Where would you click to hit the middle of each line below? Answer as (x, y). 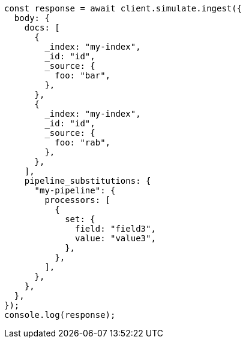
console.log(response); (60, 315)
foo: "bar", (83, 75)
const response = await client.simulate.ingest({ (123, 8)
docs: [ (42, 28)
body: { (32, 18)
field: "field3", (115, 229)
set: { (80, 219)
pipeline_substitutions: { (88, 181)
